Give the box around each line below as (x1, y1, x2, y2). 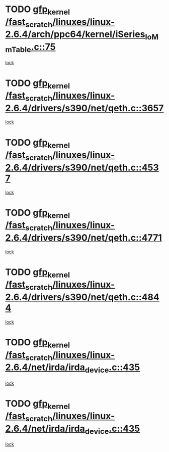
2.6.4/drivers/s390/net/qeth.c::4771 (5, 232, 162, 243)
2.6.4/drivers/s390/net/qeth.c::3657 (5, 102, 164, 114)
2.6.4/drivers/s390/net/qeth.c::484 (5, 292, 159, 303)
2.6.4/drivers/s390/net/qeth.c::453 (5, 162, 159, 173)
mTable (5, 44, 31, 54)
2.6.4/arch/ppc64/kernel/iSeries (5, 29, 145, 40)
